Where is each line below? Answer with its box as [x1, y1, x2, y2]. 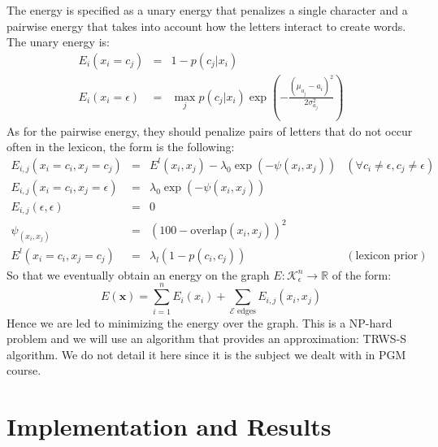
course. [7, 362, 41, 379]
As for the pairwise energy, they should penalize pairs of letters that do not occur [7, 122, 413, 139]
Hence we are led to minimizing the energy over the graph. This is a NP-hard [7, 314, 392, 331]
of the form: [332, 266, 392, 283]
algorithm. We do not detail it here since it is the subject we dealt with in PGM [7, 345, 406, 362]
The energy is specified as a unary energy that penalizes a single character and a [7, 2, 408, 18]
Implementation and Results [7, 410, 332, 443]
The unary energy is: [7, 33, 110, 50]
